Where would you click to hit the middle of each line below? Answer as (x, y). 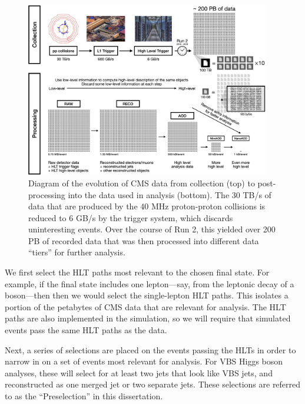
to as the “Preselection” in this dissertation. (84, 396)
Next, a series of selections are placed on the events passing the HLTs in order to (150, 349)
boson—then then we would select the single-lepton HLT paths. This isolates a (147, 295)
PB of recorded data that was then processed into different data (144, 240)
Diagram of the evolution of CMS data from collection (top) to (142, 183)
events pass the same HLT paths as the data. (86, 330)
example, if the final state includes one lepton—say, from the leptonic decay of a (150, 283)
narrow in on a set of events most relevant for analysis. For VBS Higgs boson (144, 361)
